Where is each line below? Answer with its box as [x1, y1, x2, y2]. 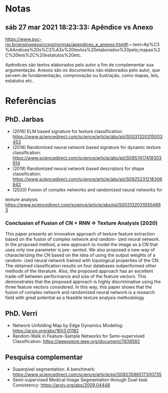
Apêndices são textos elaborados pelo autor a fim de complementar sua [5, 62, 154, 67]
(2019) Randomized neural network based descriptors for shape [12, 165, 144, 171]
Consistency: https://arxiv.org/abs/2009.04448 [12, 382, 110, 388]
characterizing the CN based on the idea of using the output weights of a [5, 252, 156, 258]
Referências [5, 95, 56, 106]
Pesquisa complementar [5, 353, 83, 361]
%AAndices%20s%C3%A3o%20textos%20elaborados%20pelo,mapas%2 [5, 47, 160, 52]
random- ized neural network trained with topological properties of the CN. [5, 257, 160, 263]
